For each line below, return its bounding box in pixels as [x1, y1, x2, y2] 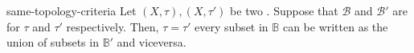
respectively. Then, [66, 18, 159, 35]
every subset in [195, 18, 268, 35]
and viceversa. [117, 34, 187, 51]
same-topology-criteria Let [6, 2, 137, 18]
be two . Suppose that [230, 2, 338, 18]
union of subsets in [6, 34, 99, 51]
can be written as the [282, 18, 388, 35]
